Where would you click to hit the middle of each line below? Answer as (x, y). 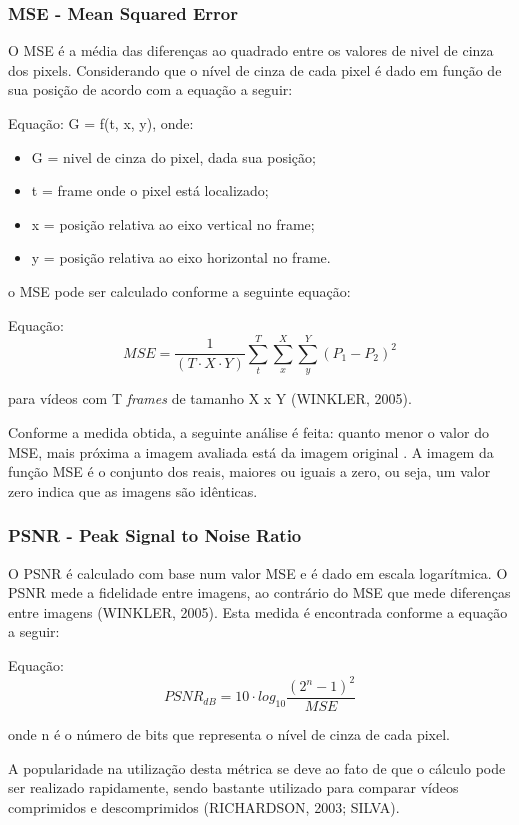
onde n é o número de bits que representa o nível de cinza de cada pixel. (229, 734)
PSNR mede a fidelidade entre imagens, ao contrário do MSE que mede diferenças (259, 592)
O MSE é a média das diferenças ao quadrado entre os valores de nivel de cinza (251, 50)
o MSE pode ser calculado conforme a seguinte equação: (179, 290)
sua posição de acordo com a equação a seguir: (150, 89)
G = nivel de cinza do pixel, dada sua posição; (173, 156)
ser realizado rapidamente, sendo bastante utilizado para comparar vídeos (233, 787)
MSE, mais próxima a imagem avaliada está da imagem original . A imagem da (251, 451)
